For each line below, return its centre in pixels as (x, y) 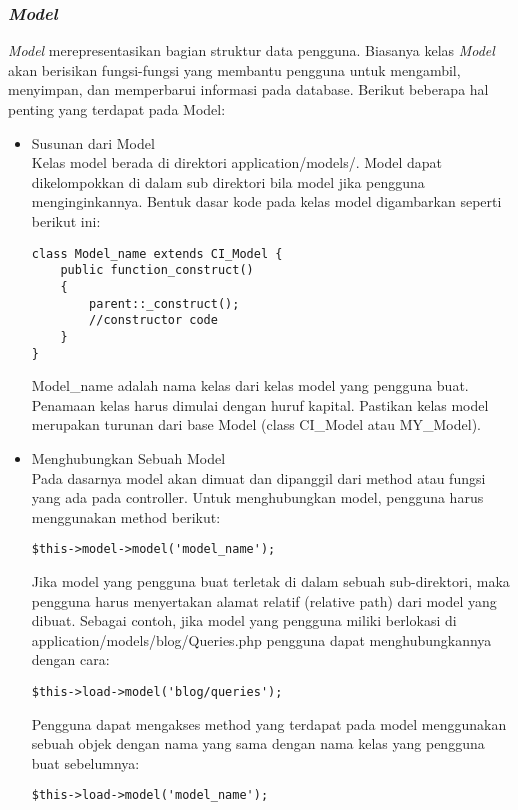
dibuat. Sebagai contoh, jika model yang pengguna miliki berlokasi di (244, 620)
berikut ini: (66, 220)
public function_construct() (157, 270)
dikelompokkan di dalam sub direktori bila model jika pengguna (228, 181)
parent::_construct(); (164, 303)
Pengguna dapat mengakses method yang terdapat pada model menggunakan (269, 723)
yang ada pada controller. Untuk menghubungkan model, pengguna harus (257, 497)
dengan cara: (70, 659)
